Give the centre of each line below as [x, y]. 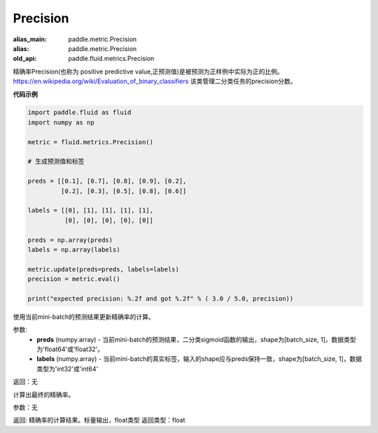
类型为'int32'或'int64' [68, 369]
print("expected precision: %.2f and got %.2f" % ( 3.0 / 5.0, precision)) [161, 298]
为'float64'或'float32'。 [70, 349]
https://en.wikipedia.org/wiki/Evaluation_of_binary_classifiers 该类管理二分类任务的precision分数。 [155, 81]
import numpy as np [61, 122]
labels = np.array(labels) [74, 249]
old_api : [25, 59]
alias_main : [30, 39]
